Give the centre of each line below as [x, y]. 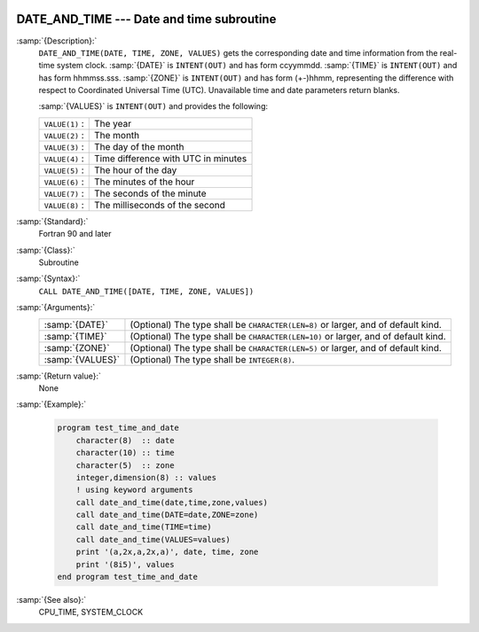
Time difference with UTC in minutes [170, 158]
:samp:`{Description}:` [57, 41]
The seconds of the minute [150, 193]
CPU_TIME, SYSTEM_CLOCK [91, 612]
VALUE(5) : [64, 170]
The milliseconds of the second [160, 205]
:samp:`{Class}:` [46, 250]
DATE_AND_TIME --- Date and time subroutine [146, 19]
